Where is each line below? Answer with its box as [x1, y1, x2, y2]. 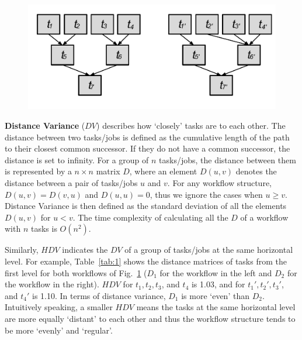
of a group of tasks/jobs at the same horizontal [124, 243, 293, 256]
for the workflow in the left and [159, 266, 272, 279]
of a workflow [240, 211, 289, 223]
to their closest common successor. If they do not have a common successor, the [5, 142, 290, 154]
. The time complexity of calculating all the [72, 211, 228, 223]
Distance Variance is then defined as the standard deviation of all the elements [5, 200, 287, 212]
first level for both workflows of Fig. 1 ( [5, 266, 147, 279]
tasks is [30, 222, 57, 235]
